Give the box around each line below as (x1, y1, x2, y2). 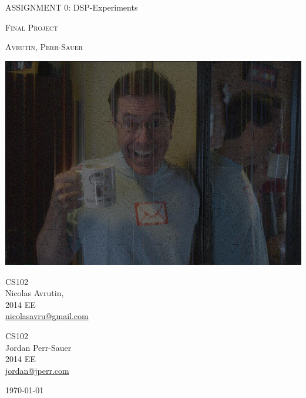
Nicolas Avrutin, (5, 287, 64, 299)
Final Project (5, 21, 58, 33)
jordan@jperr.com (5, 364, 69, 376)
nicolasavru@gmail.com (5, 310, 89, 322)
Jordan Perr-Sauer (5, 341, 72, 353)
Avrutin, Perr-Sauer (5, 41, 83, 53)
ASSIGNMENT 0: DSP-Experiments (5, 1, 138, 13)
